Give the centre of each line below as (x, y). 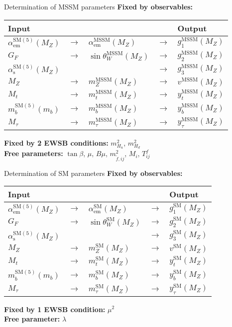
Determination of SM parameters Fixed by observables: (93, 173)
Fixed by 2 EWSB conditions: (56, 142)
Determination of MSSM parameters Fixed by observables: (99, 6)
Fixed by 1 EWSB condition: (55, 309)
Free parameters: (34, 153)
